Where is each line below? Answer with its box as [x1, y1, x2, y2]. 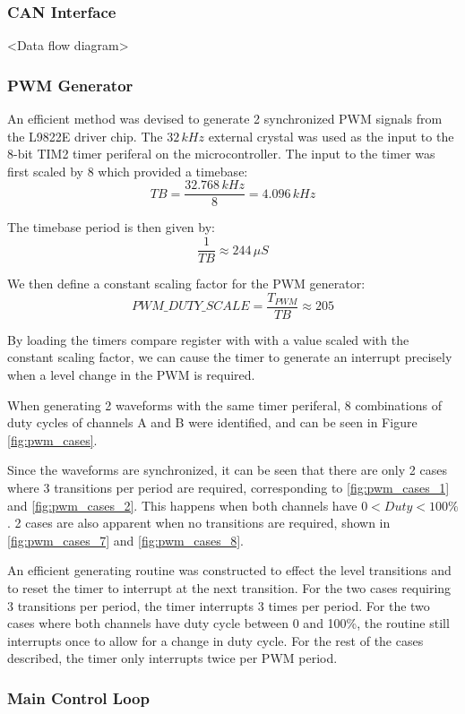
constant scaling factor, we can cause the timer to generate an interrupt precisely [7, 348, 452, 366]
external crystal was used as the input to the [208, 126, 454, 145]
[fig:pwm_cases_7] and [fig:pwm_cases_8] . [7, 530, 244, 549]
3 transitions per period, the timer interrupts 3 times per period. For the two [7, 596, 430, 615]
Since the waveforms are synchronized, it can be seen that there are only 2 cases [7, 460, 447, 479]
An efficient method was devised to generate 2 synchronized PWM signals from [7, 109, 443, 128]
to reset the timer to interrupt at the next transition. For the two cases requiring [7, 578, 452, 597]
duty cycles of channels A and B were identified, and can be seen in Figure [7, 413, 418, 432]
